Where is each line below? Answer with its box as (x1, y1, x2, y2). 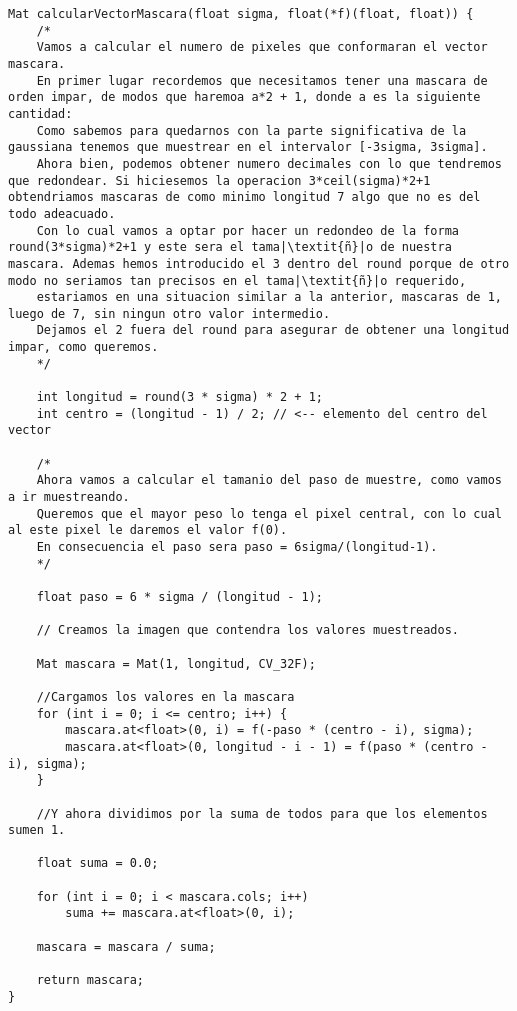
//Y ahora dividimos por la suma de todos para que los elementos (36, 806, 488, 821)
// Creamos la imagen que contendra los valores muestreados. (36, 623, 460, 638)
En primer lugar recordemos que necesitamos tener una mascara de (36, 73, 488, 88)
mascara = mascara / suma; (36, 939, 216, 954)
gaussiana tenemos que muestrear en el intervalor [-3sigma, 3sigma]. (8, 140, 488, 155)
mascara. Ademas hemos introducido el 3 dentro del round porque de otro (8, 256, 510, 271)
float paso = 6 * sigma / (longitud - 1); (36, 589, 323, 604)
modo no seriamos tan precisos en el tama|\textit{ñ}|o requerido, (8, 273, 467, 288)
